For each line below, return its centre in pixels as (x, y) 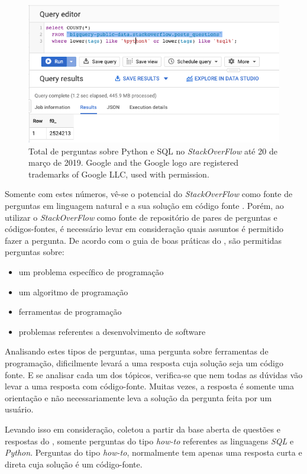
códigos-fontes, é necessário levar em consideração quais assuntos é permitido (144, 229)
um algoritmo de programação (73, 291)
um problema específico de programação (91, 271)
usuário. (19, 409)
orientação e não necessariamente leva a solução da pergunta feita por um (138, 397)
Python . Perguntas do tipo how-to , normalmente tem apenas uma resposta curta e (153, 452)
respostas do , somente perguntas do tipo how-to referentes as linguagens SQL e (149, 441)
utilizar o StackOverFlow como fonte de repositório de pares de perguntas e (141, 217)
